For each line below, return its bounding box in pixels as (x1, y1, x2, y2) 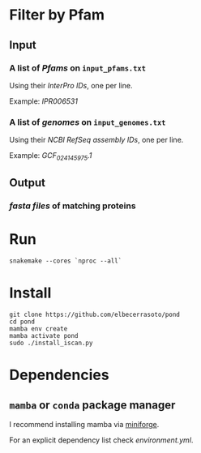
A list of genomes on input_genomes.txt (9, 116, 166, 127)
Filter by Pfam (9, 6, 105, 24)
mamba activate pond (9, 332, 79, 340)
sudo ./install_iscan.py (9, 339, 93, 348)
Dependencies (9, 366, 109, 384)
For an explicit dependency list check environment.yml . (9, 435, 194, 445)
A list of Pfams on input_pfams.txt (9, 62, 147, 74)
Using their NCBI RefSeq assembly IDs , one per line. (9, 135, 184, 145)
